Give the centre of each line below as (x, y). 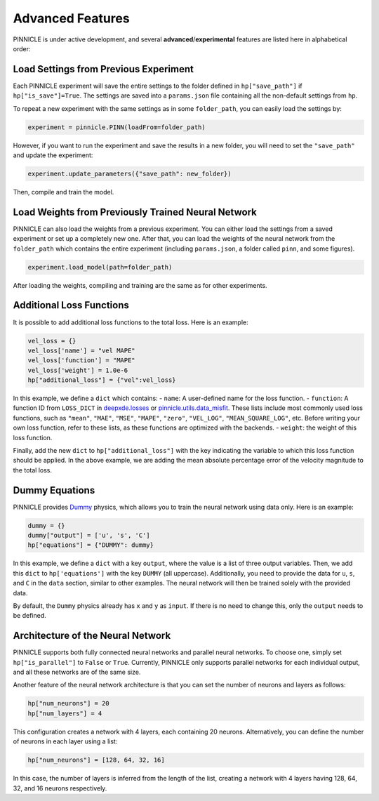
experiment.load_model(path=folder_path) (100, 267)
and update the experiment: (53, 155)
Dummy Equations (54, 490)
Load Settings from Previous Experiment (104, 69)
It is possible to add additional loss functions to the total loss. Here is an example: (131, 322)
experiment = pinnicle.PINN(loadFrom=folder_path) (117, 127)
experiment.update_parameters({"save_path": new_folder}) (129, 173)
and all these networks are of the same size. (77, 672)
